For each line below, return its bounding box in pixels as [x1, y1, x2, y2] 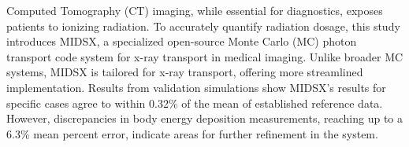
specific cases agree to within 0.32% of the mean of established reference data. [6, 94, 383, 111]
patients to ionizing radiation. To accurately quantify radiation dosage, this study [6, 17, 400, 34]
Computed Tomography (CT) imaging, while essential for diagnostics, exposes [6, 2, 383, 18]
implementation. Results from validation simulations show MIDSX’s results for [6, 79, 386, 95]
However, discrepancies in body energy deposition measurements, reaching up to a [6, 110, 403, 127]
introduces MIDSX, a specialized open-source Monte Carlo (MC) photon [6, 33, 357, 50]
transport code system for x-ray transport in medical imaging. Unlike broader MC [6, 48, 403, 64]
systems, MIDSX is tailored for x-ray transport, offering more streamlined [6, 64, 363, 80]
